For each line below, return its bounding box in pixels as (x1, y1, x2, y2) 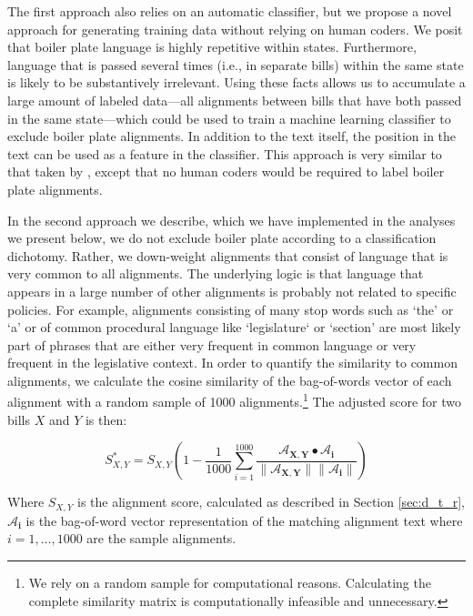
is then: (85, 409, 127, 429)
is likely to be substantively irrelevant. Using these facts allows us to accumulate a (7, 73, 466, 92)
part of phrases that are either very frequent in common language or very (7, 335, 417, 354)
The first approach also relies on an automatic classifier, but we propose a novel (7, 2, 452, 20)
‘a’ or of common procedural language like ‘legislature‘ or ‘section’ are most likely (7, 318, 461, 337)
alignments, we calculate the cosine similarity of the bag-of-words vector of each (7, 370, 452, 389)
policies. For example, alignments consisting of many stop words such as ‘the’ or (7, 299, 454, 318)
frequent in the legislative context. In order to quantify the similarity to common (7, 353, 458, 372)
